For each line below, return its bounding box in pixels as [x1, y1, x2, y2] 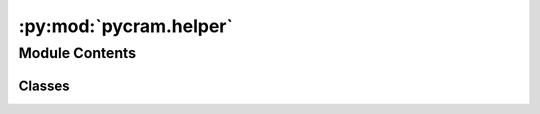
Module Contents [18, 44, 137, 62]
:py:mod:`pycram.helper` [18, 15, 234, 37]
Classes [18, 77, 70, 94]
